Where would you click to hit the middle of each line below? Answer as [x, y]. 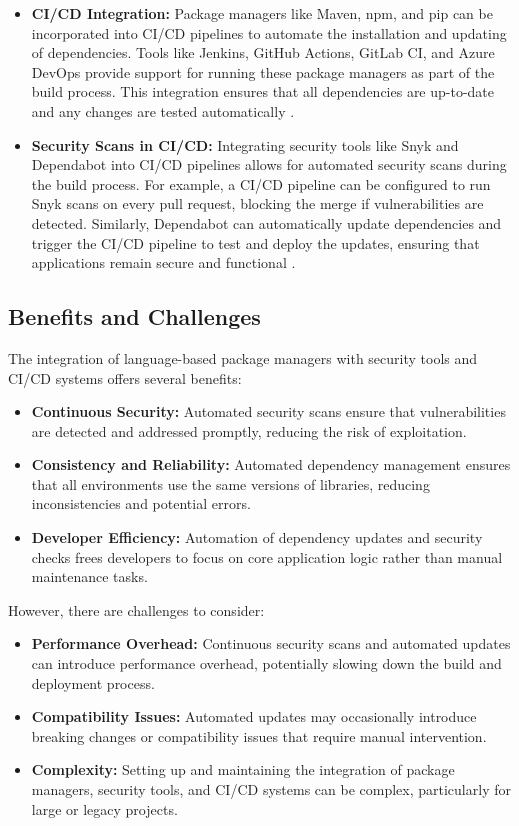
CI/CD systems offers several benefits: [125, 377]
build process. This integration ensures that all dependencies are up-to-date [263, 91]
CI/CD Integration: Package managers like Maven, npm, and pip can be [262, 13]
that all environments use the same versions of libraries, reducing [230, 483]
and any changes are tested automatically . [163, 110]
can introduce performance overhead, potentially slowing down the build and [266, 663]
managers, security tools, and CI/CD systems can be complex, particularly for [271, 789]
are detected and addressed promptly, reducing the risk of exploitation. [249, 430]
